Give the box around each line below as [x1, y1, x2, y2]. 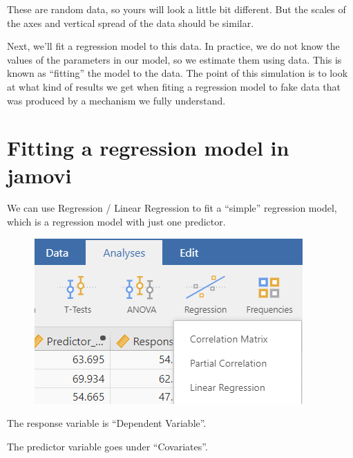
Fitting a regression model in [7, 134, 289, 162]
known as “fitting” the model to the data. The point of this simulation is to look [7, 66, 348, 80]
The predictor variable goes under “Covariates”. [7, 439, 208, 453]
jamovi [7, 161, 72, 189]
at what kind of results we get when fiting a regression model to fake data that [7, 79, 341, 93]
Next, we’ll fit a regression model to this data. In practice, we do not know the [7, 39, 340, 53]
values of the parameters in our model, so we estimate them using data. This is [7, 52, 342, 66]
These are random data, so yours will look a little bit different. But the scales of [7, 2, 346, 16]
